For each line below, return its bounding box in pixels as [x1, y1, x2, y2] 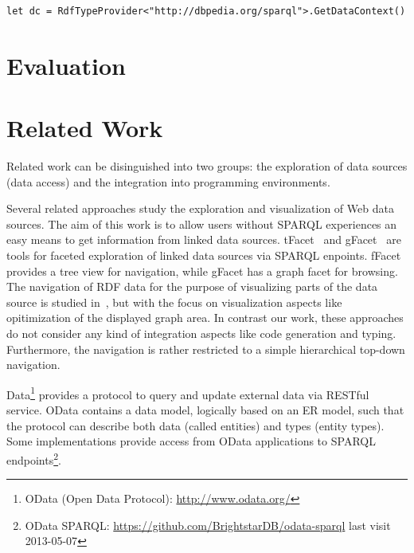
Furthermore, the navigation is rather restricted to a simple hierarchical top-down [6, 340, 405, 357]
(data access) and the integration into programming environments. [6, 173, 330, 190]
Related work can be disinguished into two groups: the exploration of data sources [6, 158, 408, 175]
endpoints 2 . [6, 449, 61, 468]
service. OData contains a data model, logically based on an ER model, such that [6, 402, 404, 418]
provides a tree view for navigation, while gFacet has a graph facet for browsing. [6, 262, 398, 279]
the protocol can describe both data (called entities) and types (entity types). [6, 417, 385, 433]
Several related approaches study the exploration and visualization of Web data [6, 200, 394, 217]
